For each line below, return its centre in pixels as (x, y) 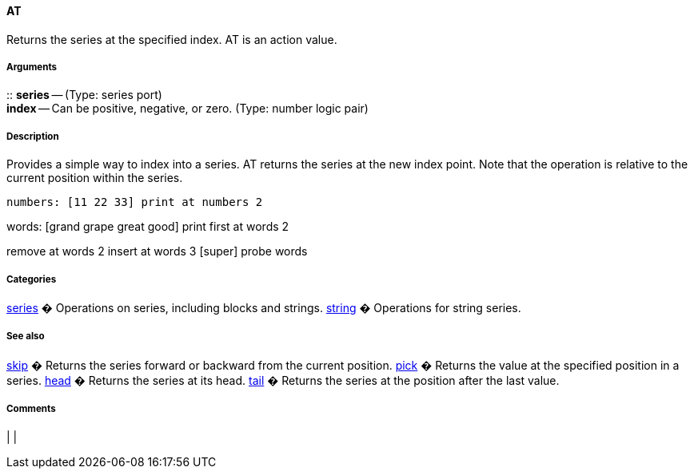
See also (26, 336)
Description (33, 136)
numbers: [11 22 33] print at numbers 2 (135, 202)
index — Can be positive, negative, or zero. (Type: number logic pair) (187, 109)
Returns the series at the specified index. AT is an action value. (172, 39)
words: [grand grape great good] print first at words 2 (148, 227)
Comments (31, 409)
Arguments (32, 67)
